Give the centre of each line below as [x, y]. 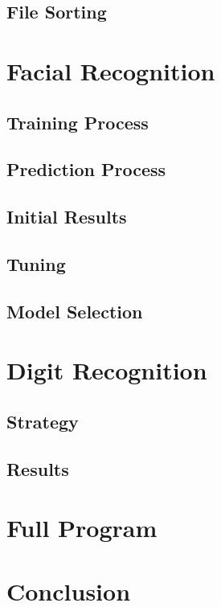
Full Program [82, 528]
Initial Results [67, 217]
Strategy [43, 421]
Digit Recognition [107, 370]
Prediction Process [86, 169]
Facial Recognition [111, 70]
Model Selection [75, 311]
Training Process [78, 122]
